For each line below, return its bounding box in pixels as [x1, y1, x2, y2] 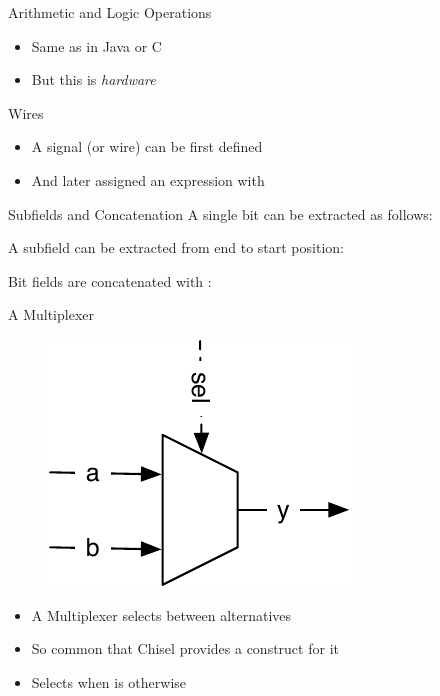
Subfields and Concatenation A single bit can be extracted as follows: [8, 203, 433, 224]
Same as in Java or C [31, 35, 162, 56]
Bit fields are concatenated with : [8, 270, 212, 291]
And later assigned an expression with [31, 169, 265, 190]
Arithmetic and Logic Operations [8, 2, 212, 22]
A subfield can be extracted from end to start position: [8, 237, 344, 258]
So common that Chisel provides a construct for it [31, 638, 339, 659]
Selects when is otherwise [31, 671, 187, 692]
